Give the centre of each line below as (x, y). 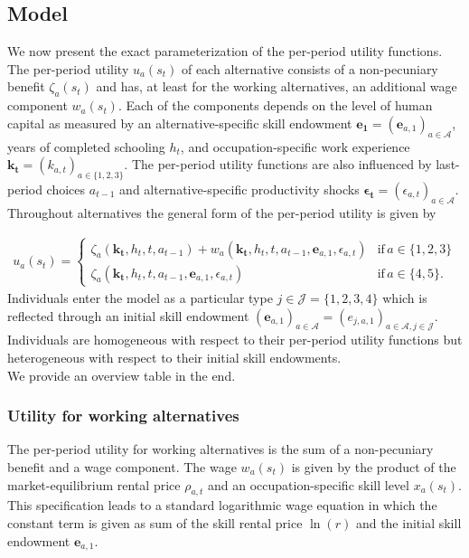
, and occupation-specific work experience (295, 146)
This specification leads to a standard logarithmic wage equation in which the (222, 505)
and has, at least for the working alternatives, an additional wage (277, 86)
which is (405, 297)
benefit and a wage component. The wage (122, 466)
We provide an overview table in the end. (122, 375)
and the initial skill (408, 522)
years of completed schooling (86, 146)
